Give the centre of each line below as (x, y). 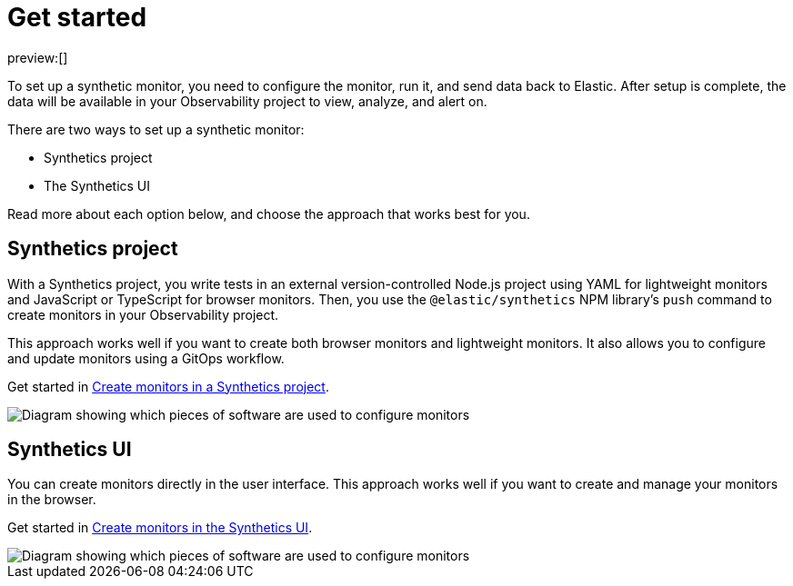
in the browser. (52, 500)
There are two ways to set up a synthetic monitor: (156, 129)
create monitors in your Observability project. (143, 314)
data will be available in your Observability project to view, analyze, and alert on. (247, 101)
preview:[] (38, 57)
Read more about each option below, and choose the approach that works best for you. (269, 214)
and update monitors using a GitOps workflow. (146, 358)
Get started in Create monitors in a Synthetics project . (168, 386)
